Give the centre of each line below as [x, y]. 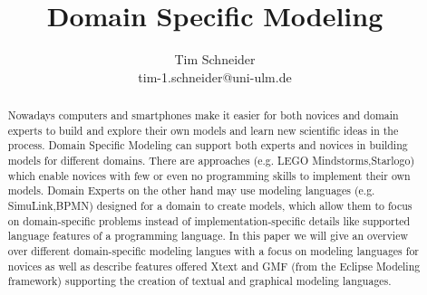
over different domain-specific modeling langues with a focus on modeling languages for [213, 251]
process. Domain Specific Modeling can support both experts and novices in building [208, 145]
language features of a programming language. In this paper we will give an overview [208, 236]
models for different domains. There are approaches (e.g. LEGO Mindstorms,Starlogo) [211, 161]
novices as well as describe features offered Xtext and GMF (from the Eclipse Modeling [214, 266]
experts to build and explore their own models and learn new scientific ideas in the [203, 130]
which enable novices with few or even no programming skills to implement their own [209, 175]
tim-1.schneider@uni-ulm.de [215, 76]
